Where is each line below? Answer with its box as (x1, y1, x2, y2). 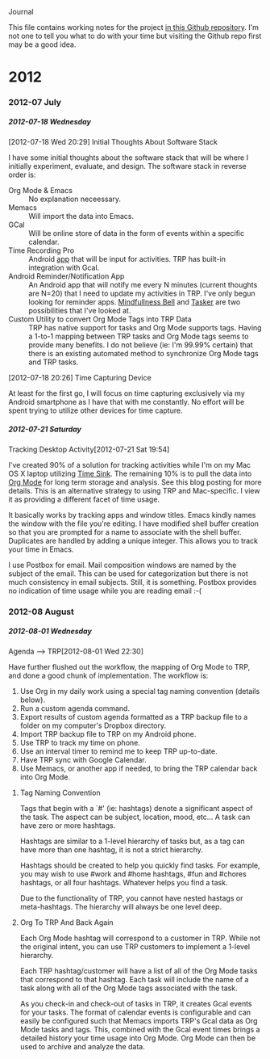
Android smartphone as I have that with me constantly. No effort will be (8, 397, 245, 407)
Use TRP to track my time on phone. (19, 738, 141, 747)
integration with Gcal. (28, 263, 100, 273)
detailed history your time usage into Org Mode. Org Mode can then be (19, 1033, 256, 1043)
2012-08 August (8, 606, 74, 617)
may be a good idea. (8, 40, 77, 49)
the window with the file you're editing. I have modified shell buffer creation (8, 519, 260, 528)
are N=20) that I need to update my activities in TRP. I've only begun (28, 288, 255, 298)
